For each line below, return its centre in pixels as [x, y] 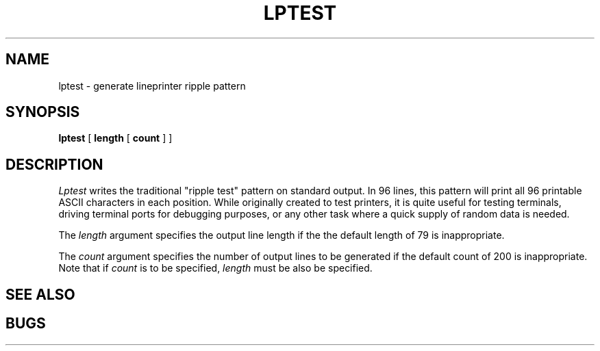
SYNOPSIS [43, 112]
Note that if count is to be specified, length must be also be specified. [215, 268]
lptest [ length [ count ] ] [115, 138]
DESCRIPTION [54, 164]
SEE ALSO [40, 294]
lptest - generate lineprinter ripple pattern [152, 86]
